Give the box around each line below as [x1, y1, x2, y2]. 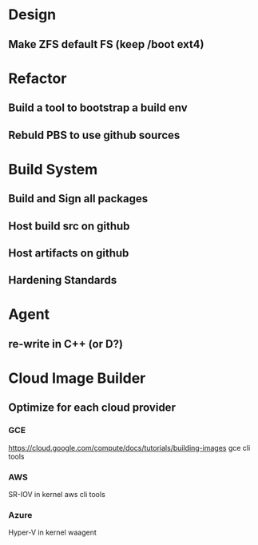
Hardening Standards [8, 273, 117, 287]
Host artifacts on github [8, 246, 129, 260]
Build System [8, 160, 98, 178]
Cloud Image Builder [8, 369, 146, 388]
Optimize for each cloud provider [8, 401, 176, 415]
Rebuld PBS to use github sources [8, 128, 181, 141]
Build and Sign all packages [8, 192, 149, 205]
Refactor [8, 70, 67, 87]
